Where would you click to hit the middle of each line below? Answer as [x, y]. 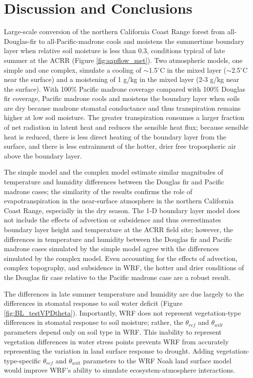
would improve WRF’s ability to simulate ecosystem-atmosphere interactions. [120, 370]
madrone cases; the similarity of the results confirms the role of [98, 191]
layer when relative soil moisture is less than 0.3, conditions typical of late [115, 50]
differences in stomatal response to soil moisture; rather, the [94, 322]
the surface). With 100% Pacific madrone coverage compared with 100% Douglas [125, 89]
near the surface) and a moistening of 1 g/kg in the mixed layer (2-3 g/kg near [122, 79]
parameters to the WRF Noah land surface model [157, 360]
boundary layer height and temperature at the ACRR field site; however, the [119, 229]
